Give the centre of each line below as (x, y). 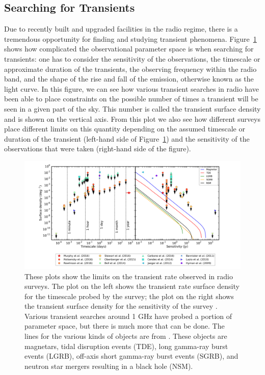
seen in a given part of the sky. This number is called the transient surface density (132, 108)
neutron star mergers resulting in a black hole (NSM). (109, 366)
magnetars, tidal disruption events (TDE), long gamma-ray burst (126, 346)
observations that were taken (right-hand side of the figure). (98, 149)
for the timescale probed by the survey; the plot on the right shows (129, 296)
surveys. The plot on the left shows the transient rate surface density (132, 286)
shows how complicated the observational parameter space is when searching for (129, 49)
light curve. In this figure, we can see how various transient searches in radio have (131, 88)
